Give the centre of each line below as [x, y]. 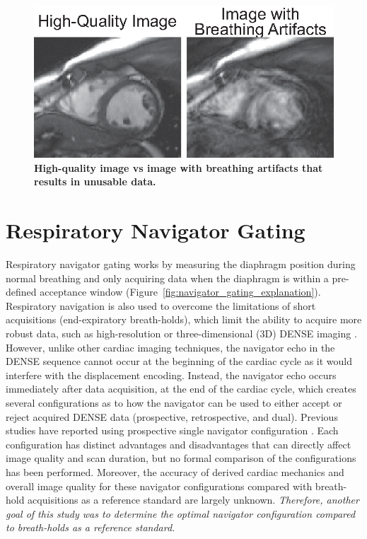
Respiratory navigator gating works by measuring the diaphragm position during [181, 264]
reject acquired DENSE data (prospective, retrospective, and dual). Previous [172, 416]
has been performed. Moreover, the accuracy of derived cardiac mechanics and [175, 471]
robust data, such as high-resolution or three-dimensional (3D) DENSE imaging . [181, 334]
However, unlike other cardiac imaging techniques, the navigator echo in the [170, 347]
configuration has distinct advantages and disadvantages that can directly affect [179, 444]
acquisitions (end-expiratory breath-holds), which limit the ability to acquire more [184, 319]
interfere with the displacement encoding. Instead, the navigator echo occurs [171, 375]
